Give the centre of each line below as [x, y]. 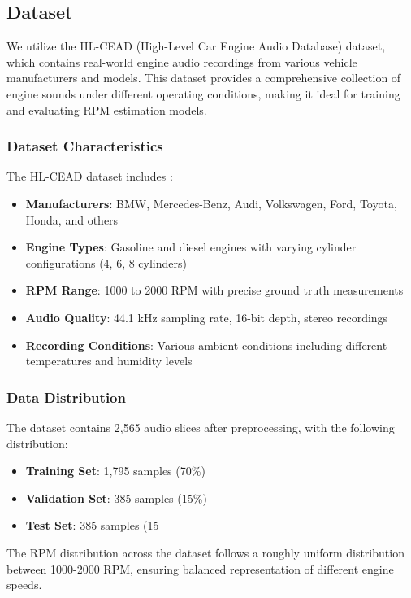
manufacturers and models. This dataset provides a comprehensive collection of [204, 78]
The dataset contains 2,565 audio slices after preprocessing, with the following [201, 427]
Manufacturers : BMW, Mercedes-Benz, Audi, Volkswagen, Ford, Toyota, [211, 203]
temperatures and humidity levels [109, 361]
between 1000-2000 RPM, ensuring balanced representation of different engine [200, 568]
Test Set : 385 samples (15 [92, 525]
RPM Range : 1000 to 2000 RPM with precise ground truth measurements [214, 290]
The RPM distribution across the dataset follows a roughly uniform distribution [205, 552]
